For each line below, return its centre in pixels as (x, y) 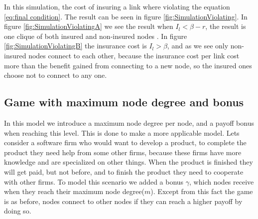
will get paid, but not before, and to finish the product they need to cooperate (124, 171)
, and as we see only (198, 46)
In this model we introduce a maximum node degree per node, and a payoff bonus (129, 122)
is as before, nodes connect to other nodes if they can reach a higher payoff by (123, 201)
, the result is (226, 26)
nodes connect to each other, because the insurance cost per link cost (134, 55)
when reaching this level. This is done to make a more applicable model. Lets (122, 132)
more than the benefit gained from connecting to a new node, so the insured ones (128, 65)
